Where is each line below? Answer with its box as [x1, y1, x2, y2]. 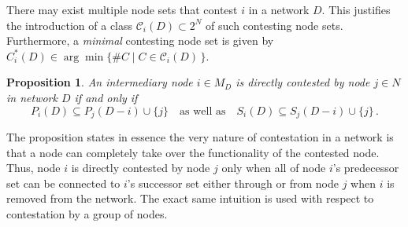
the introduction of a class [6, 16, 133, 33]
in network [6, 89, 57, 105]
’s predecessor [332, 159, 399, 176]
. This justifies [321, 2, 391, 17]
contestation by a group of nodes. [6, 205, 168, 222]
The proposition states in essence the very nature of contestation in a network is [6, 129, 394, 145]
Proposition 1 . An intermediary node [6, 74, 193, 90]
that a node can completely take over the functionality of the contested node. [6, 144, 380, 160]
